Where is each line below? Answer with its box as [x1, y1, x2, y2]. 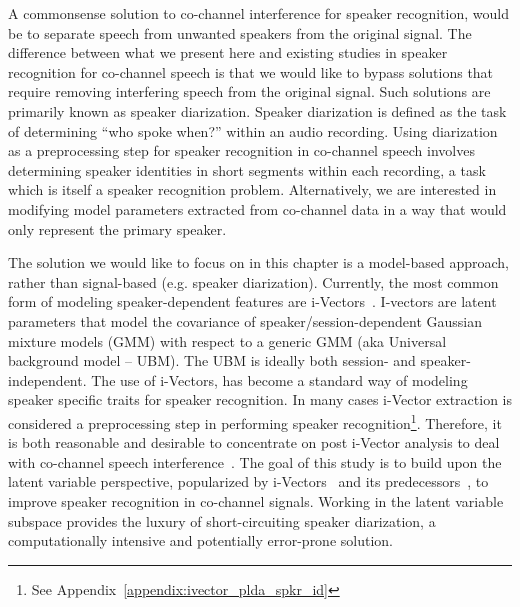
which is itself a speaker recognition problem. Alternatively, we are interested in [8, 179, 497, 200]
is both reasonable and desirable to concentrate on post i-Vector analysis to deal [8, 432, 500, 453]
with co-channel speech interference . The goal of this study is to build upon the [8, 451, 502, 472]
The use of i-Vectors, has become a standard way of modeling [91, 369, 468, 390]
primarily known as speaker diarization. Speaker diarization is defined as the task [8, 100, 507, 121]
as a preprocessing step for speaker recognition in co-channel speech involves [8, 140, 475, 161]
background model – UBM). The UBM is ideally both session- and [8, 350, 416, 371]
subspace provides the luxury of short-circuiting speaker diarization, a [8, 510, 436, 531]
